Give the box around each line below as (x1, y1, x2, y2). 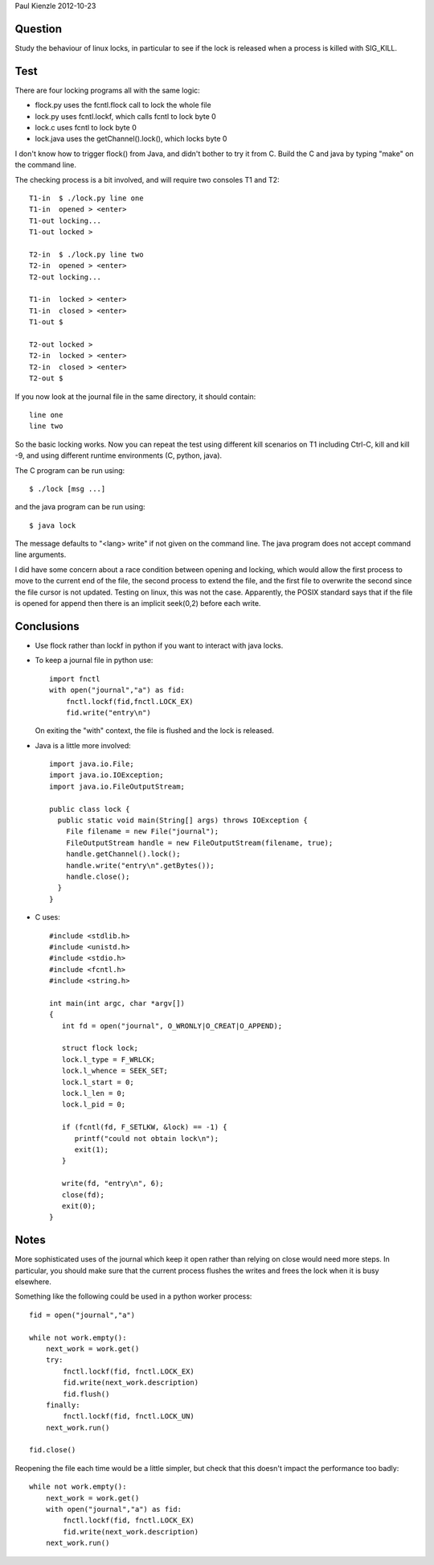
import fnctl (49, 674, 100, 683)
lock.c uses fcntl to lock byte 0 (35, 122, 137, 132)
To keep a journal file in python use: (35, 656, 154, 665)
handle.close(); (65, 871, 130, 881)
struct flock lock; (61, 1044, 139, 1053)
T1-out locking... (29, 216, 102, 225)
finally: (45, 1400, 80, 1410)
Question (14, 22, 62, 35)
